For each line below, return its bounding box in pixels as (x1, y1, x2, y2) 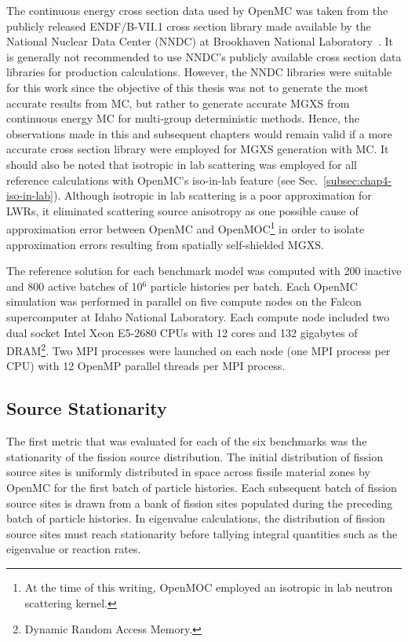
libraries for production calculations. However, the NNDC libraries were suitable (6, 64, 392, 80)
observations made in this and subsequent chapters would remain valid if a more (6, 125, 392, 141)
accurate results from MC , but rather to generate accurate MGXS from (6, 94, 350, 111)
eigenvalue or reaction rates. (6, 541, 141, 557)
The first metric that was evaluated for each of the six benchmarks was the (6, 433, 367, 449)
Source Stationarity (6, 396, 167, 420)
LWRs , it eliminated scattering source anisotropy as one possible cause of (6, 202, 359, 218)
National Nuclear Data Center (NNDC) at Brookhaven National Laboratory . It (6, 33, 393, 50)
